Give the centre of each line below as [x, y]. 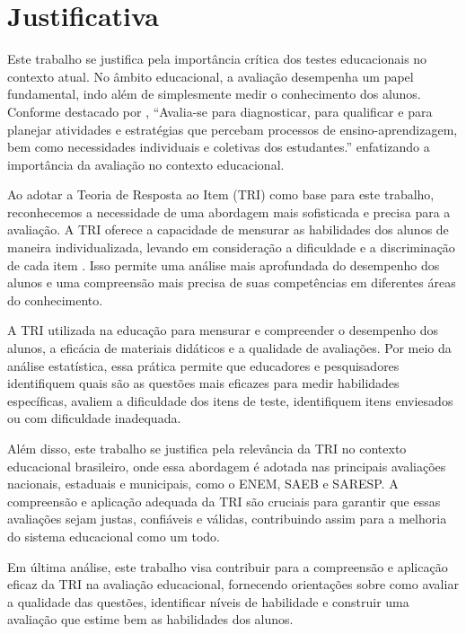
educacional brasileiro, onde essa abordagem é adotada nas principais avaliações [227, 466]
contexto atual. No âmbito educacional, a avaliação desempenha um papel [211, 76]
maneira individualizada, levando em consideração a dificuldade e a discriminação [231, 247]
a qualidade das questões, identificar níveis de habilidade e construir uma [208, 601]
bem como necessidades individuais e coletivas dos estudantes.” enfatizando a [219, 147]
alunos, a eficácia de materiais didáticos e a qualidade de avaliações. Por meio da [229, 348]
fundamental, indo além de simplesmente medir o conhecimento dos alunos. [214, 94]
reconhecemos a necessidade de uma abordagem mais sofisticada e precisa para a [229, 211]
